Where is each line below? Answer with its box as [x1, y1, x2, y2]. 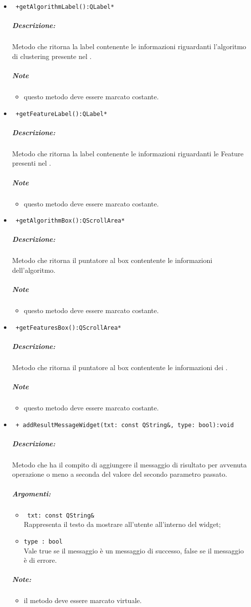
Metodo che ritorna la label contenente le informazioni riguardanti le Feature [12, 148, 244, 158]
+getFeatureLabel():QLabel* [15, 110, 108, 117]
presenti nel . [12, 158, 51, 168]
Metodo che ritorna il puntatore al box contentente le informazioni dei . [12, 362, 228, 372]
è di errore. [24, 555, 57, 565]
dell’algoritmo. [12, 264, 56, 275]
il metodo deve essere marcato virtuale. [24, 595, 142, 606]
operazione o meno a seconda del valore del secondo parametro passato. [12, 469, 227, 479]
